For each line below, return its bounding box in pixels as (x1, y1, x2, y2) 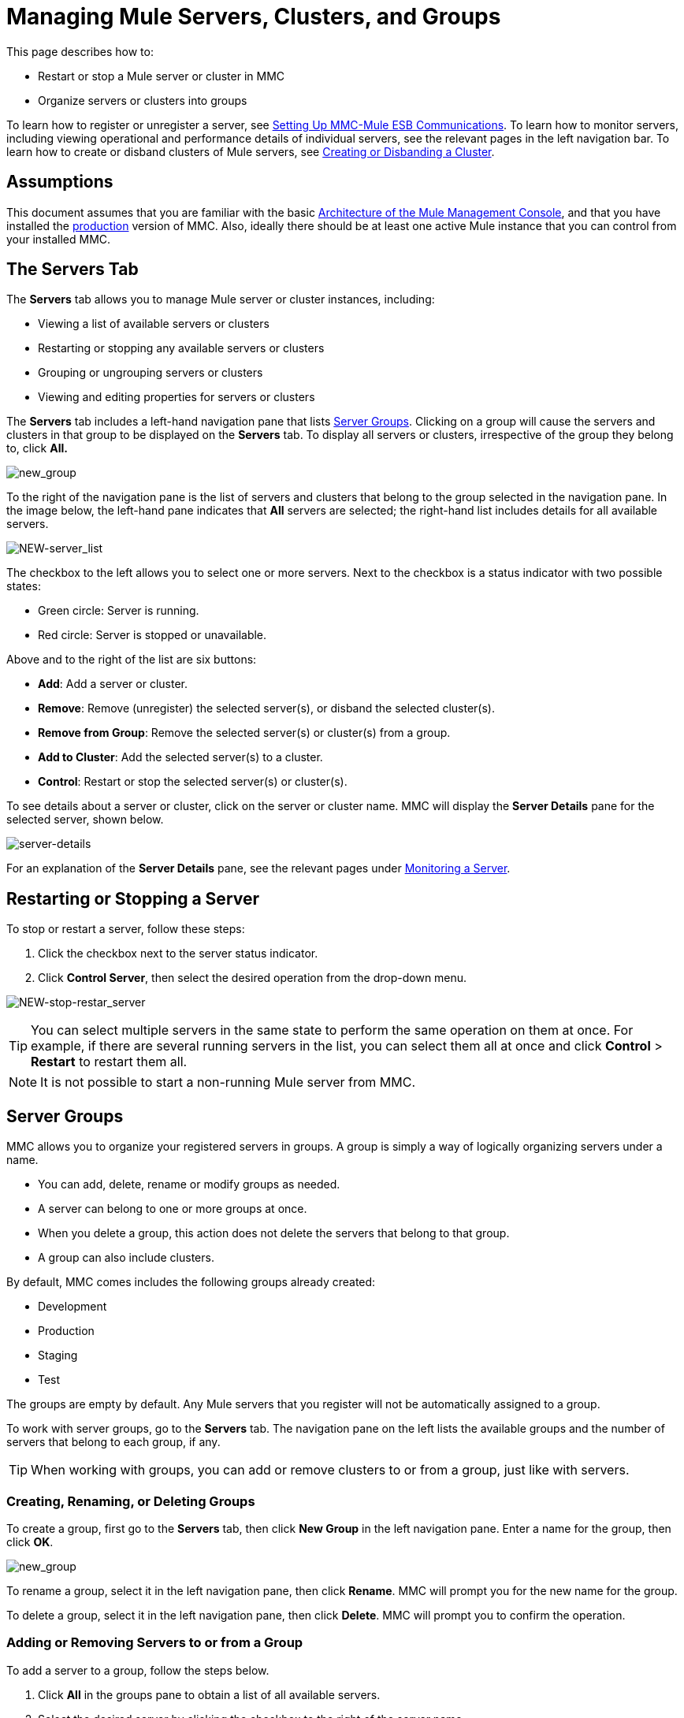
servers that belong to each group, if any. (6, 1435, 221, 1449)
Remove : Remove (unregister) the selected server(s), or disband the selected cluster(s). (38, 701, 495, 716)
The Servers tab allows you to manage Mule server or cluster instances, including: (6, 292, 435, 307)
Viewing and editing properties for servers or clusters (38, 390, 315, 404)
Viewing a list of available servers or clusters (38, 317, 270, 331)
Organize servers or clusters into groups (38, 93, 247, 107)
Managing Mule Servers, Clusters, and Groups (6, 3, 501, 30)
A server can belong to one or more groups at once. (38, 1202, 307, 1216)
